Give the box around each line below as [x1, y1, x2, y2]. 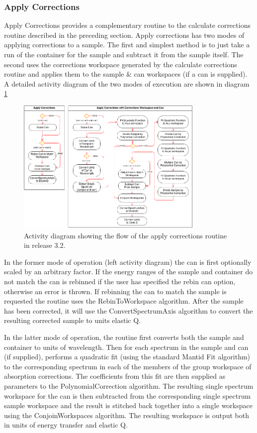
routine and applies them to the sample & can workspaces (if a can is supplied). [4, 69, 248, 79]
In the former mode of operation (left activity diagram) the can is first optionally [4, 256, 252, 267]
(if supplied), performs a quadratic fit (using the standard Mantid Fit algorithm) [4, 351, 251, 362]
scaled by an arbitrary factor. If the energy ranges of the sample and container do [4, 266, 253, 277]
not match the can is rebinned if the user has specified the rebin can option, [4, 276, 236, 287]
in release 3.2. [24, 240, 66, 250]
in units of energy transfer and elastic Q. [4, 420, 128, 430]
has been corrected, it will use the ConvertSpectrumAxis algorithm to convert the [4, 305, 253, 316]
